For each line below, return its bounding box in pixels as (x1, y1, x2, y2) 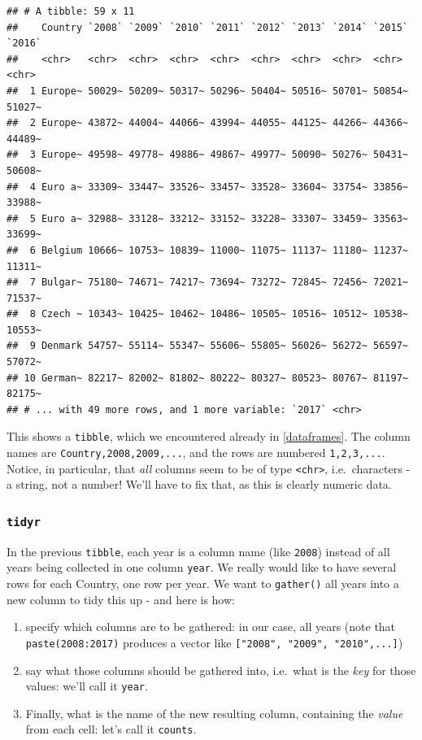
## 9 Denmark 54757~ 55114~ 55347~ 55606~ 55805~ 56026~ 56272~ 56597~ (7, 340, 408, 352)
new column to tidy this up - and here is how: (7, 590, 235, 607)
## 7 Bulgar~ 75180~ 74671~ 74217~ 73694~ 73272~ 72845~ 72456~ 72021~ (7, 276, 408, 289)
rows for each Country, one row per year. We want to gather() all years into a (7, 575, 399, 592)
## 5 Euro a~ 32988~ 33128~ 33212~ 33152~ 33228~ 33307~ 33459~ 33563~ (7, 212, 408, 224)
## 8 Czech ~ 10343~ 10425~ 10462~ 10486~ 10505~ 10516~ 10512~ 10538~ (7, 308, 408, 320)
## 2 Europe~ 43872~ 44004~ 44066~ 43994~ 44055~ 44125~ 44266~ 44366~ (7, 117, 408, 129)
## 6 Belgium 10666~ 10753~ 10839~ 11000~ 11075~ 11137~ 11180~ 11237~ (7, 244, 408, 256)
